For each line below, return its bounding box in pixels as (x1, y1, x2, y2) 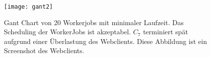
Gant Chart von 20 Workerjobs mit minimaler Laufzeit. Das (4, 17, 184, 27)
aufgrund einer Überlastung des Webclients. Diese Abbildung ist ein (4, 36, 207, 46)
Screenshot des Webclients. (4, 45, 84, 56)
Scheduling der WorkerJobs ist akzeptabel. (4, 27, 131, 37)
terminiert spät (143, 27, 188, 37)
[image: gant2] (4, 3, 53, 10)
